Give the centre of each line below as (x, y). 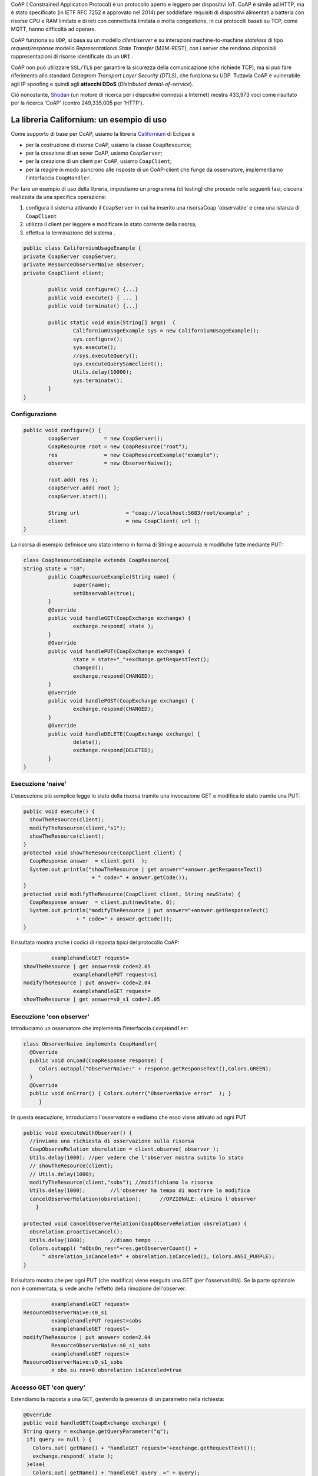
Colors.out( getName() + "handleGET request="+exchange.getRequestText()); (144, 1448)
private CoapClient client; (64, 273)
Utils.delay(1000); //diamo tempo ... (96, 1240)
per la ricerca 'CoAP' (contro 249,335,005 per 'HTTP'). (77, 103)
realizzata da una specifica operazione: (59, 197)
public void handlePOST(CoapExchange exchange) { (121, 701)
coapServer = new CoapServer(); (105, 439)
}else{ (36, 1464)
